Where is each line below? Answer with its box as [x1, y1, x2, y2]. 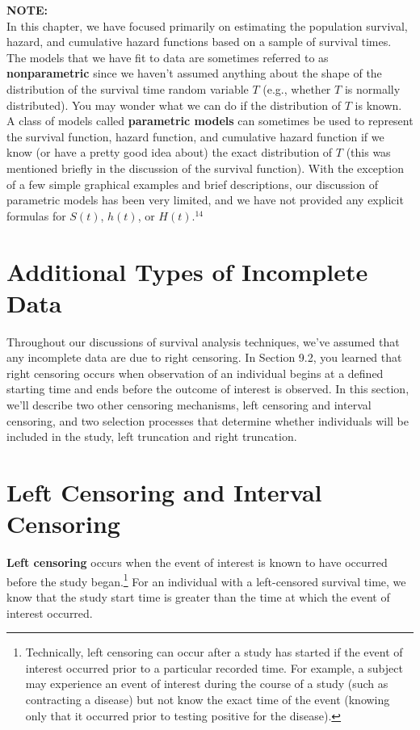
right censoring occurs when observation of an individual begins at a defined [6, 364, 384, 381]
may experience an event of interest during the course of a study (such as [25, 675, 388, 692]
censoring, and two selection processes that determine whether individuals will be [6, 412, 409, 429]
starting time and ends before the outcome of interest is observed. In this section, [6, 380, 409, 397]
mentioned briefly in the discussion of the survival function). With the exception [6, 159, 404, 176]
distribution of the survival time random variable [6, 80, 249, 97]
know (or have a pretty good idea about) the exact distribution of [6, 144, 333, 161]
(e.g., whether [262, 80, 331, 97]
